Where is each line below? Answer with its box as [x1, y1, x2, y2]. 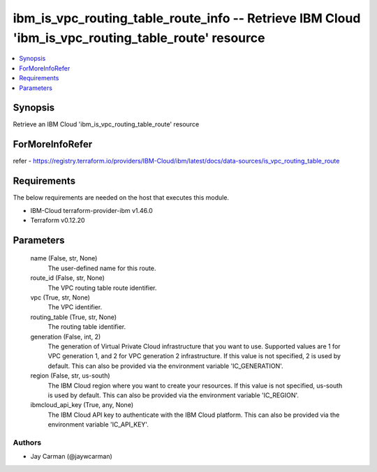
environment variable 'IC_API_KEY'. [47, 420, 149, 429]
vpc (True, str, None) [30, 293, 91, 302]
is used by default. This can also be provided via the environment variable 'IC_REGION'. [47, 391, 300, 399]
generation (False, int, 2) [30, 332, 101, 341]
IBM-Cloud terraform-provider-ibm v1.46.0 [30, 206, 153, 214]
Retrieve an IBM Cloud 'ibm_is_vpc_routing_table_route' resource [13, 120, 200, 128]
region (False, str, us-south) [30, 371, 111, 380]
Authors [13, 437, 42, 447]
